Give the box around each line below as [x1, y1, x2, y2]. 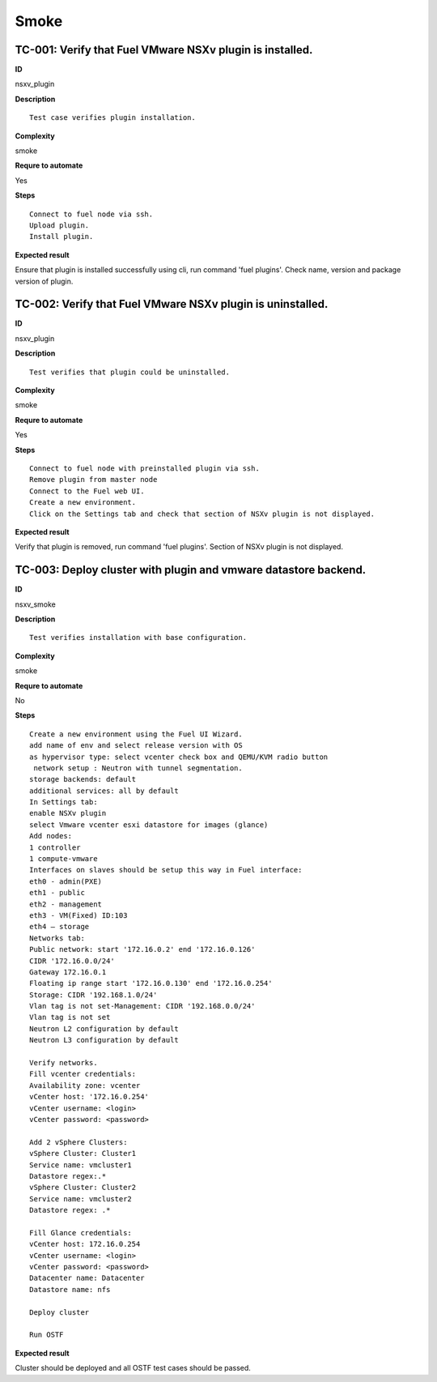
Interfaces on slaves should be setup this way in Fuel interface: [29, 865, 303, 875]
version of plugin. [15, 276, 74, 286]
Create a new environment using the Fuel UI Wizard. [29, 729, 243, 739]
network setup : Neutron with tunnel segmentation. [33, 763, 243, 773]
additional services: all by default [29, 786, 180, 796]
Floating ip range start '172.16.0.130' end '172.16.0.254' [29, 979, 273, 988]
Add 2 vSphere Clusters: [29, 1137, 128, 1146]
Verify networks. [29, 1058, 98, 1068]
